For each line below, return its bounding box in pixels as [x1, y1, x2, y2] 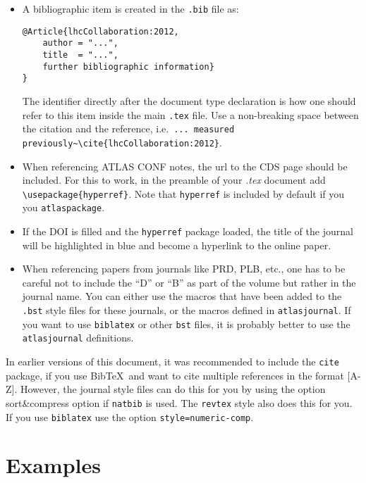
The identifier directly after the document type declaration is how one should [22, 93, 356, 108]
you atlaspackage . [22, 200, 105, 215]
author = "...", [42, 38, 118, 49]
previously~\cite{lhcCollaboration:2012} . [22, 134, 222, 149]
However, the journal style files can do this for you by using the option [20, 382, 326, 396]
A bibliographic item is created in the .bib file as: [22, 1, 239, 15]
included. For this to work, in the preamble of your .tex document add [22, 172, 326, 187]
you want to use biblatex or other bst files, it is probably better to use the [22, 316, 350, 331]
